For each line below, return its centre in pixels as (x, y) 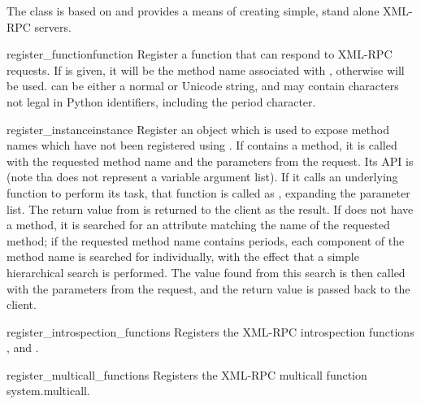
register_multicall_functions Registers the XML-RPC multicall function (187, 374)
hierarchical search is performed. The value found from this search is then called (206, 272)
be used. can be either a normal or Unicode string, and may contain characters (203, 86)
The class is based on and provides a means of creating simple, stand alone (193, 11)
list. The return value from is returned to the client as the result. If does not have (210, 209)
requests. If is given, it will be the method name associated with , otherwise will (206, 70)
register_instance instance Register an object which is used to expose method (198, 129)
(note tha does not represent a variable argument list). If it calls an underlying (202, 177)
